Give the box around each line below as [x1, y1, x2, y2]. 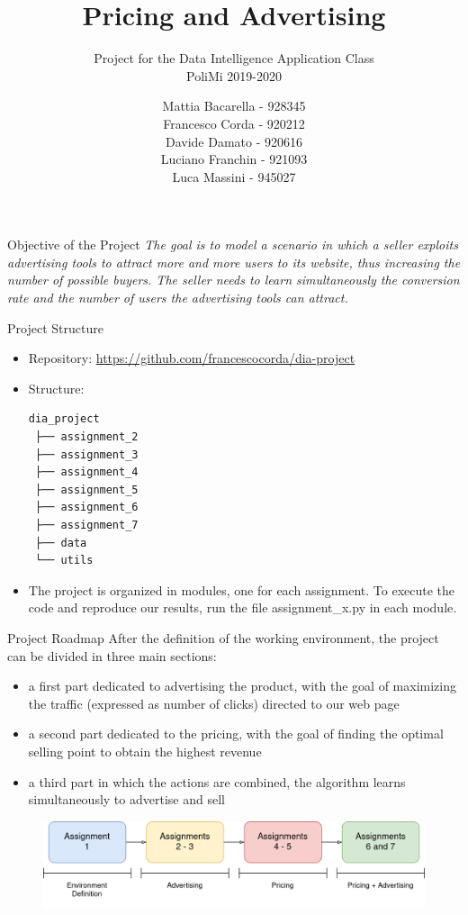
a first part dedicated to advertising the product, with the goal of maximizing [28, 676, 456, 695]
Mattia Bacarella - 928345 [162, 96, 306, 115]
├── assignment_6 [34, 501, 139, 514]
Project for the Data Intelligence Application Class [94, 49, 374, 68]
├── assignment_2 [34, 430, 139, 444]
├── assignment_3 [34, 448, 139, 461]
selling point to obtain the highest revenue [28, 741, 262, 760]
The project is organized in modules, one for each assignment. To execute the [28, 580, 455, 599]
